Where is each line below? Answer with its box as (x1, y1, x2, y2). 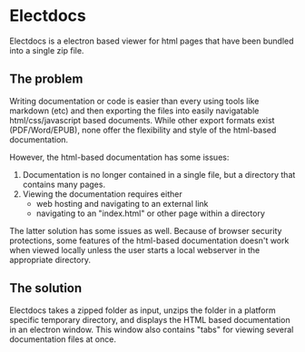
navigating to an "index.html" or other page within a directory (35, 208, 266, 219)
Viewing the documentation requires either (22, 188, 183, 200)
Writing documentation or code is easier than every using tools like (9, 95, 260, 106)
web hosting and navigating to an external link (35, 198, 209, 209)
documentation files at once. (9, 333, 116, 345)
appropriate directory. (9, 254, 91, 265)
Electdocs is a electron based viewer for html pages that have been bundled (9, 35, 294, 46)
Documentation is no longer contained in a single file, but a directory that (22, 169, 296, 180)
